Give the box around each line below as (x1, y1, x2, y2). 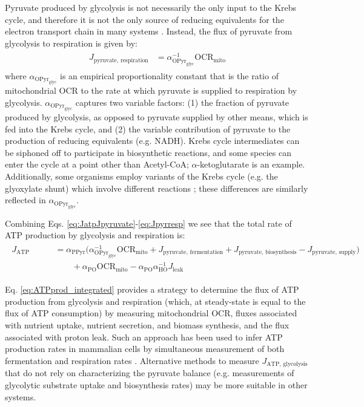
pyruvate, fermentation (163, 249, 223, 256)
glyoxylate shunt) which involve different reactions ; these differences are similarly (5, 181, 308, 194)
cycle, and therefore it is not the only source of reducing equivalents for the (5, 13, 284, 25)
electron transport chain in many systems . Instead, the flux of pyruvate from (5, 25, 293, 37)
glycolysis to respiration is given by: (5, 36, 137, 49)
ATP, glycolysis (266, 361, 308, 368)
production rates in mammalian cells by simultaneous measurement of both (5, 342, 285, 355)
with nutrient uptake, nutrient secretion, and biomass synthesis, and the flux (5, 319, 290, 331)
